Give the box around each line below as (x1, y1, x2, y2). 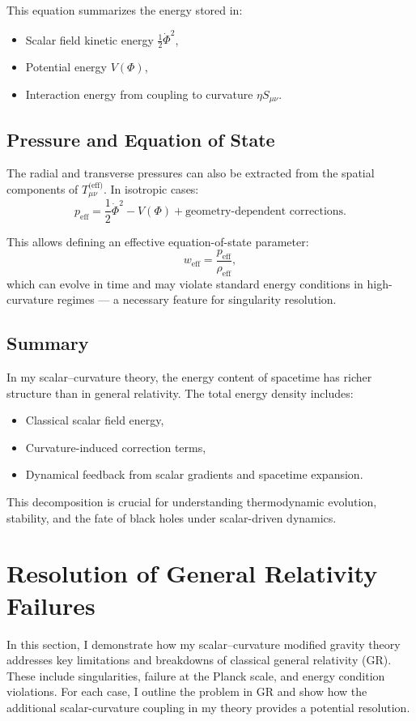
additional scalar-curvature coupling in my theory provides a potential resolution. (6, 698, 410, 715)
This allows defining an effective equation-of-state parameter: (6, 233, 309, 250)
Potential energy (25, 58, 107, 75)
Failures (6, 588, 96, 621)
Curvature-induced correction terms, (25, 438, 206, 455)
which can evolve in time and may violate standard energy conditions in (6, 275, 363, 292)
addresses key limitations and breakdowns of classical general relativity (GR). (6, 651, 392, 668)
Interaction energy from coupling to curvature (25, 85, 253, 102)
